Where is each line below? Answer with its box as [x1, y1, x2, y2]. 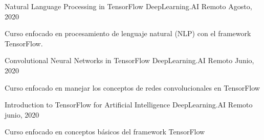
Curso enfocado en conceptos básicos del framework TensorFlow [5, 126, 205, 137]
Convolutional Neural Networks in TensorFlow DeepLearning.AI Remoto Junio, [5, 55, 254, 66]
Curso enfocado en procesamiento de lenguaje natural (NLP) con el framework [5, 28, 251, 39]
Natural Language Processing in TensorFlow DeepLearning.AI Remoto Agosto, [5, 1, 252, 11]
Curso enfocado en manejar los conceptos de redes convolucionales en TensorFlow [5, 82, 260, 93]
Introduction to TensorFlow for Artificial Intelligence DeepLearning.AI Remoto [5, 99, 253, 110]
